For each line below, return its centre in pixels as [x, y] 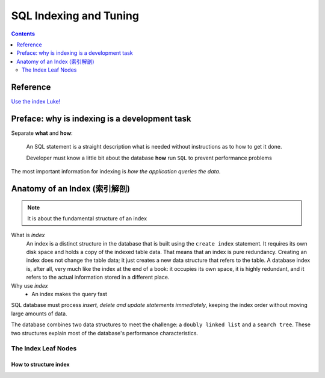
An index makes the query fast [70, 294]
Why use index [29, 285]
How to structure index [40, 365]
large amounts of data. [39, 314]
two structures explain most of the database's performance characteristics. [105, 333]
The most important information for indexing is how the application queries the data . [116, 172]
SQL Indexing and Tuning [75, 16]
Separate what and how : [42, 133]
